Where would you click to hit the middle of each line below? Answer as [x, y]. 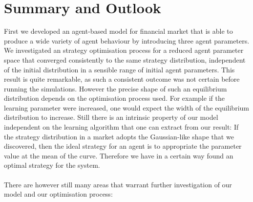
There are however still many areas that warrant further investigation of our [118, 184]
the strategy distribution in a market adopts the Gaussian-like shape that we [119, 136]
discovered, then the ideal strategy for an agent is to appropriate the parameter [123, 146]
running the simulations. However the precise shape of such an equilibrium [116, 88]
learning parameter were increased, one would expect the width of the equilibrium [126, 107]
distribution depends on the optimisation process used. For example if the [114, 98]
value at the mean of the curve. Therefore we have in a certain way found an [119, 155]
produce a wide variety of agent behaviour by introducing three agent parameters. [127, 40]
